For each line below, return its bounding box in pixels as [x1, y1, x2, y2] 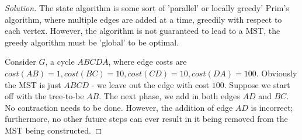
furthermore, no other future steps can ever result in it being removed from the [5, 113, 288, 125]
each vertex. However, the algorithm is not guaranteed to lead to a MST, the [5, 24, 280, 37]
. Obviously [256, 66, 297, 79]
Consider [5, 55, 36, 68]
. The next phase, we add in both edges [99, 90, 240, 102]
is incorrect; [251, 101, 293, 113]
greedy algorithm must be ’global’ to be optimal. [5, 36, 179, 48]
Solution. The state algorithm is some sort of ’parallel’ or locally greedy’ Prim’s [5, 2, 289, 13]
